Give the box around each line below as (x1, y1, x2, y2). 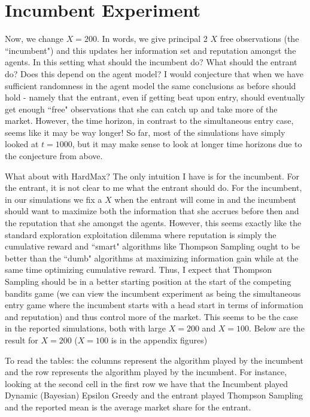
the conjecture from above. (5, 150, 103, 162)
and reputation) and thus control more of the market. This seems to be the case (5, 310, 298, 322)
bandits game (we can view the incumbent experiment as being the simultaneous (5, 287, 301, 299)
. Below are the (249, 322, 305, 334)
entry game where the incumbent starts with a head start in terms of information (5, 299, 303, 311)
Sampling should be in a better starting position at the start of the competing (5, 275, 291, 287)
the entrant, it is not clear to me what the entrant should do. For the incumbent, (5, 181, 302, 194)
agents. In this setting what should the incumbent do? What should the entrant (5, 56, 297, 68)
